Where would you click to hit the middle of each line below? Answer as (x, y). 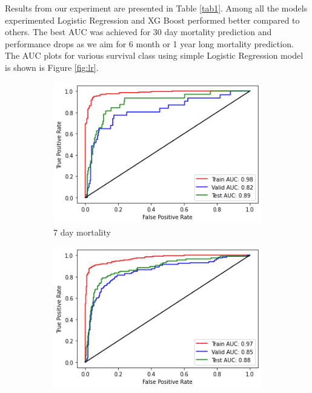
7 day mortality (82, 232)
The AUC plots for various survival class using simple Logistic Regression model (154, 55)
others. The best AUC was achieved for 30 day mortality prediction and (138, 32)
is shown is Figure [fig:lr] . (52, 67)
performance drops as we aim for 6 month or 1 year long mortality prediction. (149, 43)
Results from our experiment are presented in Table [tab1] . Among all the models (156, 8)
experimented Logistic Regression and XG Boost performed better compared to (152, 20)
